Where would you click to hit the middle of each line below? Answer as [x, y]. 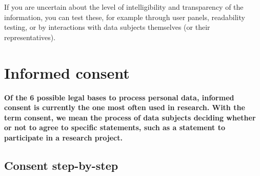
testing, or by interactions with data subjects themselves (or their [107, 27]
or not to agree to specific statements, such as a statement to [115, 127]
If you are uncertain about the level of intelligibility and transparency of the [124, 7]
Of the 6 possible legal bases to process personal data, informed [119, 97]
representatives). [30, 37]
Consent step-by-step [61, 165]
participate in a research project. [63, 137]
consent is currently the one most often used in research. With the [125, 107]
